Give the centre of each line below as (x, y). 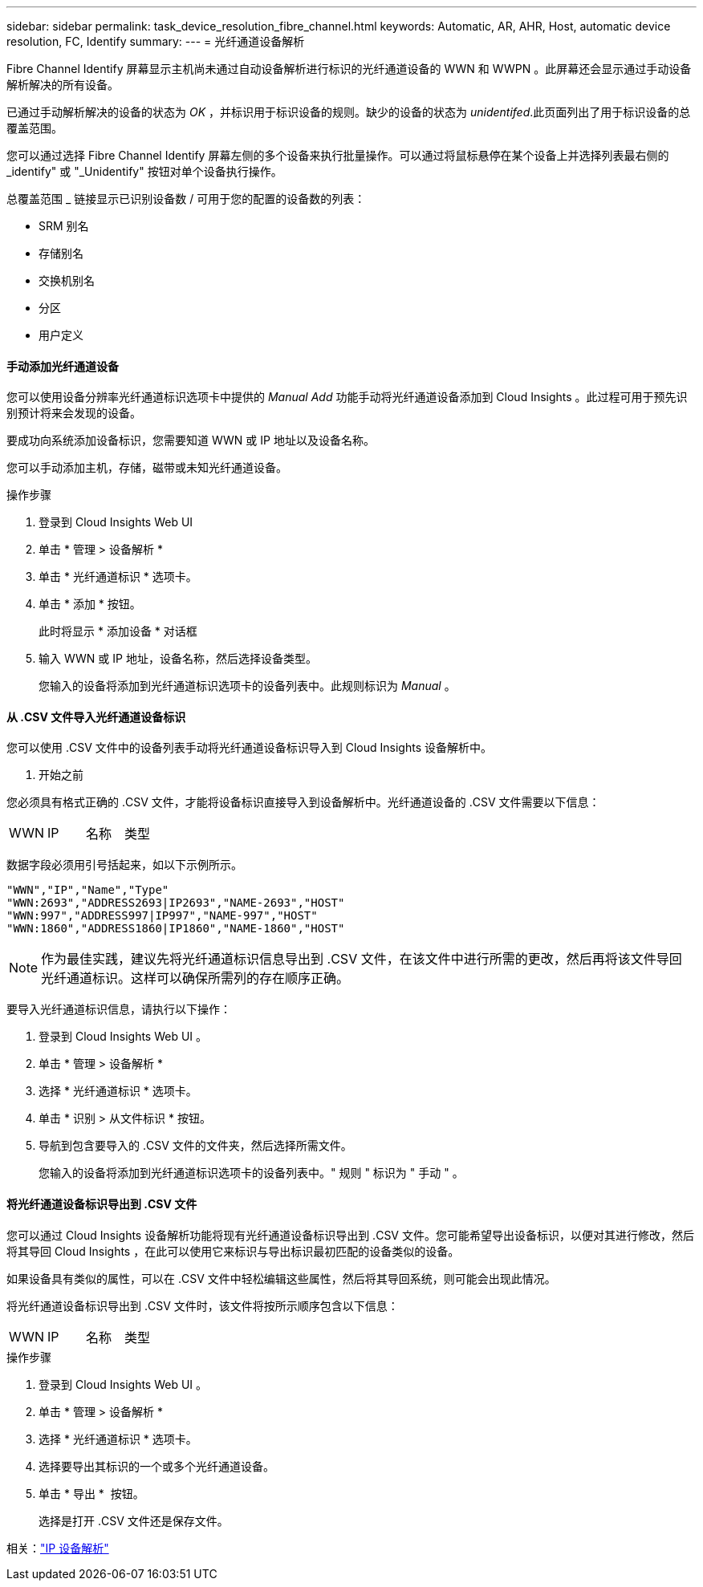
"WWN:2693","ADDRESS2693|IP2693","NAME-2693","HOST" (176, 903)
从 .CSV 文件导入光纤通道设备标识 (96, 716)
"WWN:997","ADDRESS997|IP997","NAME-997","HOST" (162, 916)
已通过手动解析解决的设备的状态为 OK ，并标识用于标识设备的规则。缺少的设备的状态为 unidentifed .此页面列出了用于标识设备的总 (349, 112)
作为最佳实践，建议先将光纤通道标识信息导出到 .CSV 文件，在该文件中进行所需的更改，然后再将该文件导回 (362, 959)
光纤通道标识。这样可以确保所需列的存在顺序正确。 (195, 978)
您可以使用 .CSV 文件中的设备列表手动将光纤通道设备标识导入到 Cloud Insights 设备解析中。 (249, 748)
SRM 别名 (64, 226)
